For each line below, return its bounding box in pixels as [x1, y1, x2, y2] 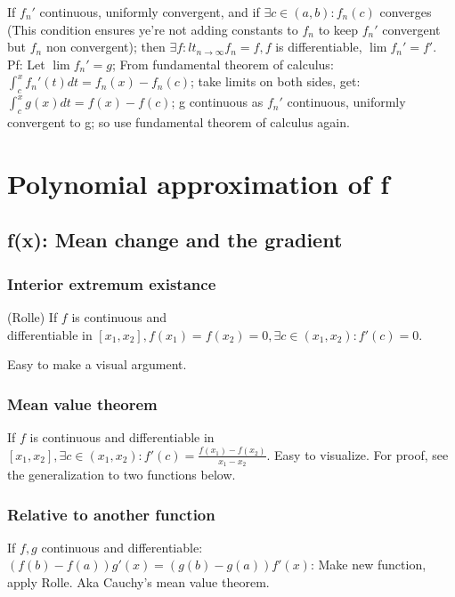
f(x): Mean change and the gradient [7, 226, 343, 254]
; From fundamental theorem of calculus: [111, 54, 334, 73]
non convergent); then [45, 37, 166, 56]
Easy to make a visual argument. [7, 355, 187, 374]
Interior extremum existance [7, 272, 216, 294]
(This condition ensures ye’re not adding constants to [7, 20, 298, 38]
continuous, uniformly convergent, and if [39, 3, 260, 20]
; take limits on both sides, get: [191, 72, 361, 91]
